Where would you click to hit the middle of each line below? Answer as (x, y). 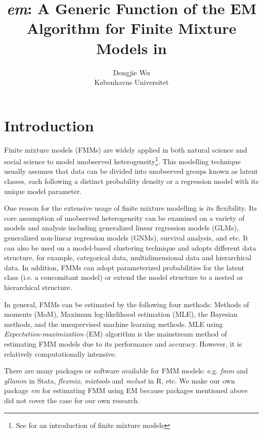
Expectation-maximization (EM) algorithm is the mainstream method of (116, 334)
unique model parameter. (43, 191)
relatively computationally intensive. (60, 353)
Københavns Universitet (131, 82)
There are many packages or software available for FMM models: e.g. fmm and (126, 371)
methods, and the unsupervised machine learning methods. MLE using (114, 324)
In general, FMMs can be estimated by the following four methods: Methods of (127, 304)
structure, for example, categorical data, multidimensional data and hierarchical (128, 257)
